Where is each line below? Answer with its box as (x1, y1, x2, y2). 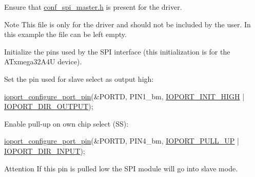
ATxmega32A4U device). (4, 56, 82, 67)
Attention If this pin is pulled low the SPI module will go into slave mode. (4, 163, 238, 173)
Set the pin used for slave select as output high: (4, 73, 154, 84)
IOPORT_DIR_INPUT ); (4, 145, 85, 156)
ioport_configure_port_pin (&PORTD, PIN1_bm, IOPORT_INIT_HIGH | (4, 91, 245, 101)
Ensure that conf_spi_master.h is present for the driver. (4, 2, 182, 12)
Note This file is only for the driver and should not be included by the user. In (4, 19, 251, 29)
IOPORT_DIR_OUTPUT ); (4, 101, 93, 112)
